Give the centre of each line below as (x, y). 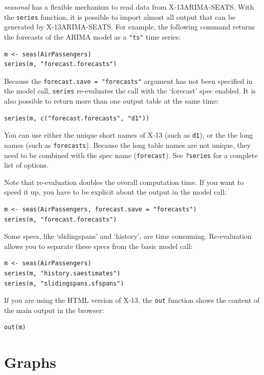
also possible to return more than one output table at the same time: (111, 101)
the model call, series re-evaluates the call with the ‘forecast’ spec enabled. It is (130, 91)
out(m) (15, 327)
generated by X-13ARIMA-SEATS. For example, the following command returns (129, 27)
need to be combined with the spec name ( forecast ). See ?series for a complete (131, 155)
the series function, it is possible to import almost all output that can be (120, 17)
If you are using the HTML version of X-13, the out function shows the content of (132, 300)
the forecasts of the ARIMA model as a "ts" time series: (92, 36)
